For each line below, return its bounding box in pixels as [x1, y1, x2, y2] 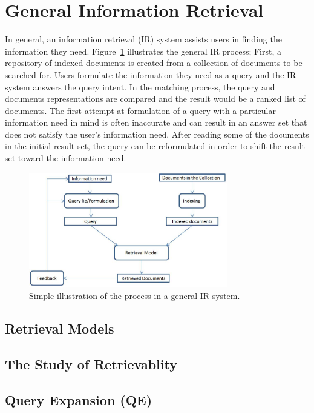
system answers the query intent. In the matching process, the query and [5, 80, 275, 93]
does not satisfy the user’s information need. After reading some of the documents [5, 127, 309, 140]
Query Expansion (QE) [5, 390, 152, 409]
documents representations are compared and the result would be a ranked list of [5, 92, 306, 105]
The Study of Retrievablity [5, 354, 177, 373]
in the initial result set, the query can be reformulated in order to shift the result [5, 139, 306, 152]
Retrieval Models [5, 319, 114, 338]
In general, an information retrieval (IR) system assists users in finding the [5, 33, 282, 45]
